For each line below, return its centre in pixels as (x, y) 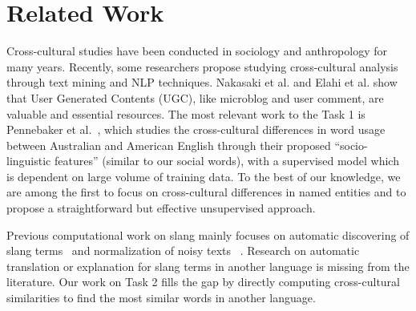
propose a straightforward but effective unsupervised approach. (161, 208)
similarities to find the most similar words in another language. (161, 298)
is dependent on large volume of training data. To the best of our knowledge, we (204, 176)
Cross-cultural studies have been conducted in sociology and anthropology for (197, 51)
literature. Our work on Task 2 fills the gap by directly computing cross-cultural (203, 282)
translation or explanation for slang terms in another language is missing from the (208, 266)
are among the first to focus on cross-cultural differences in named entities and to (206, 192)
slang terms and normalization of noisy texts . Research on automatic (183, 250)
